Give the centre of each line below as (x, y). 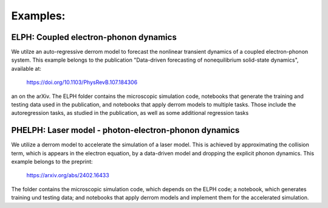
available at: (26, 68)
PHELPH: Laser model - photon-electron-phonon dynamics (125, 130)
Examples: (38, 16)
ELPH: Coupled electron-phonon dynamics (94, 37)
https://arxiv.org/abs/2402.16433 (68, 175)
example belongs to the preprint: (52, 162)
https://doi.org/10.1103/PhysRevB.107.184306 (82, 82)
